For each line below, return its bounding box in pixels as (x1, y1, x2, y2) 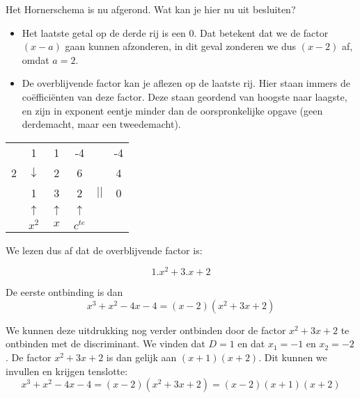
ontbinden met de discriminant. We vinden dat (6, 336, 205, 351)
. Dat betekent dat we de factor (194, 25, 329, 40)
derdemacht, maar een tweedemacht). (22, 117, 181, 131)
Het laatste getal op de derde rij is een (22, 25, 186, 40)
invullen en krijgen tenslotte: (6, 363, 128, 378)
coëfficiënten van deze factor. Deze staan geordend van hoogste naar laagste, (22, 89, 347, 103)
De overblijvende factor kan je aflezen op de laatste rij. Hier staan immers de (22, 76, 350, 90)
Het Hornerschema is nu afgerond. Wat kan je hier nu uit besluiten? (6, 2, 296, 16)
